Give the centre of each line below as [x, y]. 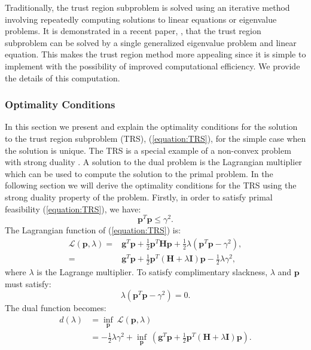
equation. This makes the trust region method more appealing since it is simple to [155, 54]
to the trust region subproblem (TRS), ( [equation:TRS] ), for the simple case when [155, 138]
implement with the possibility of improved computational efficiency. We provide [153, 66]
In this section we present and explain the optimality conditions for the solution [151, 127]
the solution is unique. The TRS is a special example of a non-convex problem [148, 150]
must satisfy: [28, 283]
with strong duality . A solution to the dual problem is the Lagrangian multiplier [153, 162]
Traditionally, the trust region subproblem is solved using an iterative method [147, 7]
